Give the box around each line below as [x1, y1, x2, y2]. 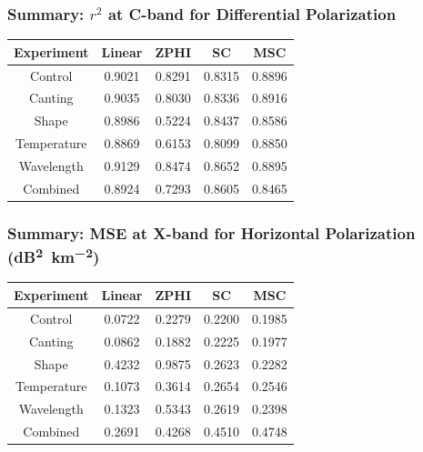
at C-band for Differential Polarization [107, 2, 397, 25]
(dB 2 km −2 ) [7, 243, 100, 268]
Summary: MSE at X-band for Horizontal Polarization [7, 221, 416, 244]
